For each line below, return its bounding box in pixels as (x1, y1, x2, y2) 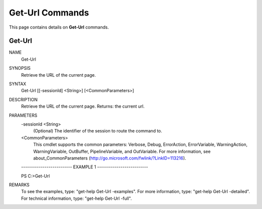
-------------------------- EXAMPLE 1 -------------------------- (21, 164, 148, 170)
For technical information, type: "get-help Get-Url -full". (21, 195, 132, 201)
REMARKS (9, 182, 30, 188)
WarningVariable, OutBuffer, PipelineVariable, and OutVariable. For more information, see (33, 148, 211, 154)
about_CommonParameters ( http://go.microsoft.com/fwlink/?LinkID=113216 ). (33, 155, 186, 161)
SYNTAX (9, 81, 27, 87)
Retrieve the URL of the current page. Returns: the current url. (21, 103, 145, 109)
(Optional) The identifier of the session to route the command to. (33, 128, 163, 134)
